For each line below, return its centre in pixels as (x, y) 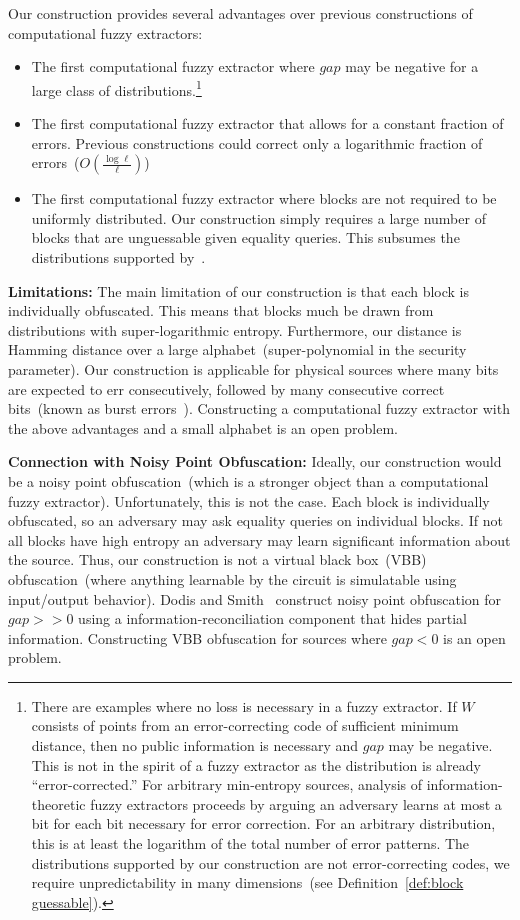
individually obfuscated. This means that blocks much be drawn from (221, 310)
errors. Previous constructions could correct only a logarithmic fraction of (257, 142)
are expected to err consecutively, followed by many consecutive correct (226, 388)
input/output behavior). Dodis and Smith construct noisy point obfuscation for (255, 598)
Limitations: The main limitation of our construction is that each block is (239, 290)
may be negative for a (412, 66)
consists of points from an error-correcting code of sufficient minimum (245, 725)
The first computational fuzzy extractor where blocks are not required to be (264, 198)
